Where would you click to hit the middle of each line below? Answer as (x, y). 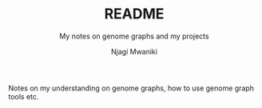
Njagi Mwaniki (134, 51)
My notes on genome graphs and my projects (134, 36)
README (134, 14)
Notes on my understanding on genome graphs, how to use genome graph (131, 88)
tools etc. (24, 96)
